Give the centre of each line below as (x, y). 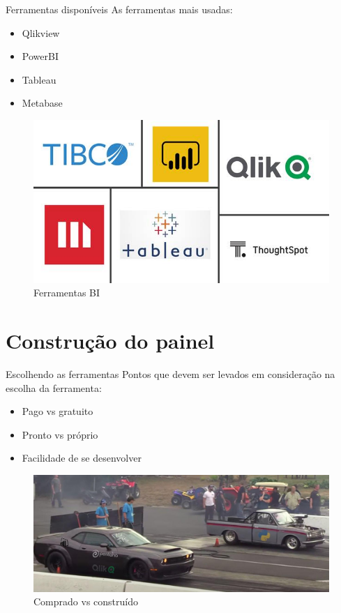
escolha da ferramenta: (54, 387)
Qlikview (41, 32)
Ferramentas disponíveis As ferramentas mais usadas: (119, 9)
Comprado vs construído (86, 601)
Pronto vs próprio (60, 434)
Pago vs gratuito (58, 411)
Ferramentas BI (67, 293)
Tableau (39, 79)
